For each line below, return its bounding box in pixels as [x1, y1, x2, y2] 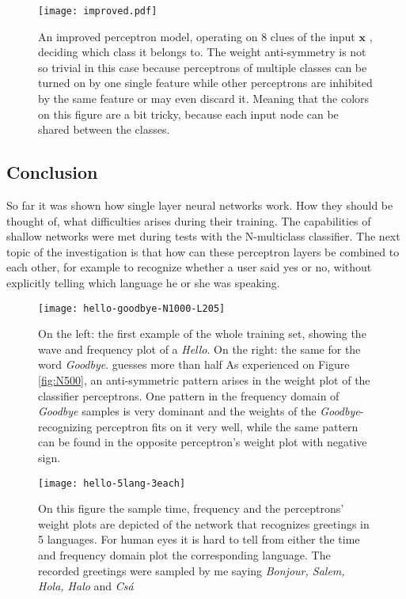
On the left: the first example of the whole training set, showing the [38, 325, 366, 342]
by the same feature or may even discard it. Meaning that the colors [38, 90, 370, 107]
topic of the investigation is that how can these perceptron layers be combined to [6, 243, 400, 260]
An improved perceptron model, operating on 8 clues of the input [38, 28, 355, 44]
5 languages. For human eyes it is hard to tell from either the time [38, 531, 360, 548]
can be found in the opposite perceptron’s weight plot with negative [38, 434, 367, 450]
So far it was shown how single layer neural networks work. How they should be [6, 197, 393, 214]
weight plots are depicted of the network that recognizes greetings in [38, 515, 370, 532]
